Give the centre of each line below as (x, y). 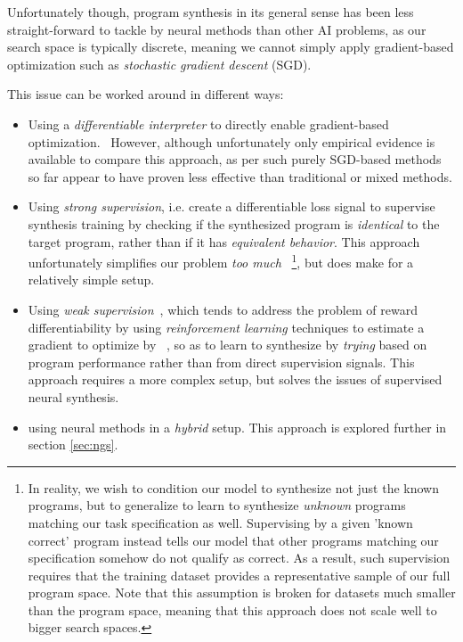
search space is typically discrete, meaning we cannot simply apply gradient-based (231, 47)
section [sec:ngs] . (73, 444)
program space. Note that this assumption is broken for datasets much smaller (242, 593)
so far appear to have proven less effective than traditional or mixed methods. (240, 176)
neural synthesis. (73, 396)
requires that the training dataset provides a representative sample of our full (239, 575)
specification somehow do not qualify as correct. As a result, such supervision (239, 558)
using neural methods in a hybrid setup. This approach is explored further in (237, 427)
